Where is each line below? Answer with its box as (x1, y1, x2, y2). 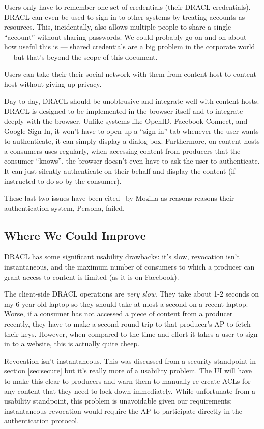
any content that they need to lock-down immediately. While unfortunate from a (4, 385, 255, 396)
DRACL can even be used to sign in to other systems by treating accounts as (4, 11, 245, 22)
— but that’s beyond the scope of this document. (4, 51, 158, 62)
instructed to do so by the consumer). (4, 175, 122, 186)
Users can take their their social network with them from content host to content (4, 68, 256, 79)
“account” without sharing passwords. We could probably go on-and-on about (4, 31, 247, 42)
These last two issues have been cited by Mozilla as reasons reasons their (4, 193, 234, 203)
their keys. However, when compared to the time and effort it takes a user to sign (4, 328, 258, 339)
